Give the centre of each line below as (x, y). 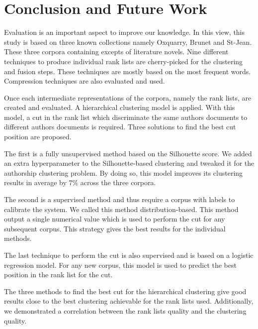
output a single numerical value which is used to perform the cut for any (115, 219)
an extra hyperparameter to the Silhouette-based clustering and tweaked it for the (129, 163)
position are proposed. (38, 137)
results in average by (35, 182)
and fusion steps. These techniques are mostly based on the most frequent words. (128, 71)
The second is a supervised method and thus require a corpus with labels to (120, 199)
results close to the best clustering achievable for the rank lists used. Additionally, (129, 301)
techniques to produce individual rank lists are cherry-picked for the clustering (124, 61)
